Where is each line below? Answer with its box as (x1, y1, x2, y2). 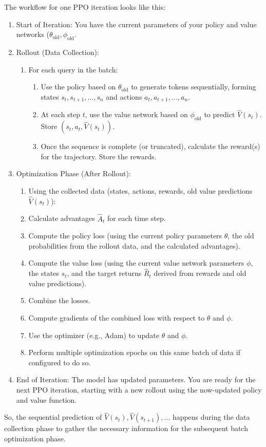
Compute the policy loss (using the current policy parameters (28, 230, 222, 241)
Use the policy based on (41, 81, 116, 92)
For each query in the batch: (28, 64, 118, 74)
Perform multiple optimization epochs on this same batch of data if (28, 347, 240, 358)
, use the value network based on (85, 109, 188, 120)
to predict (204, 109, 235, 120)
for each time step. (107, 213, 166, 223)
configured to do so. (28, 357, 91, 367)
